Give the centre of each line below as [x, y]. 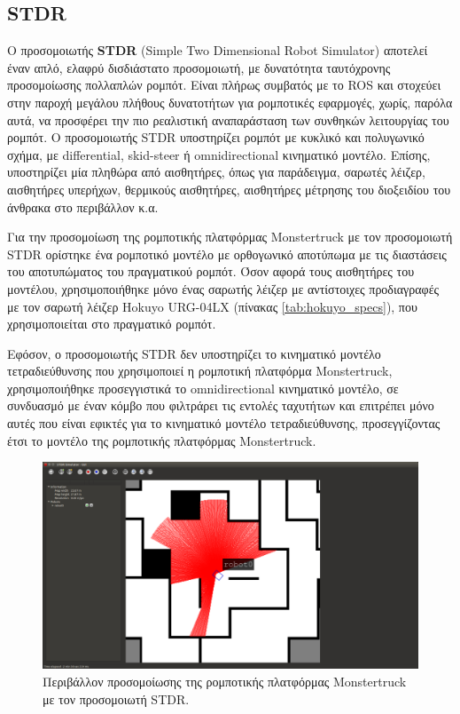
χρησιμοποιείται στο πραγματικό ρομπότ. [112, 324]
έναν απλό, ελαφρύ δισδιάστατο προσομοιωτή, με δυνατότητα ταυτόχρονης [199, 67]
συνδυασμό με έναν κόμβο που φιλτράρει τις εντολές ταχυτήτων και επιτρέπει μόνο [221, 405]
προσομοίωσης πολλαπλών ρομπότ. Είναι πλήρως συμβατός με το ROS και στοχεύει [224, 85]
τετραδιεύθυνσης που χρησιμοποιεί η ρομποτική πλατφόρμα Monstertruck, [200, 371]
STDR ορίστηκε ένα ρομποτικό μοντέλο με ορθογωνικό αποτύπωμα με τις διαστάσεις [227, 254]
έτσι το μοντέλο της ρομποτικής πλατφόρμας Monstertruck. [162, 440]
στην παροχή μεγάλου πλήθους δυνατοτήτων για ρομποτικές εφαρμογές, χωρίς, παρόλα [230, 102]
